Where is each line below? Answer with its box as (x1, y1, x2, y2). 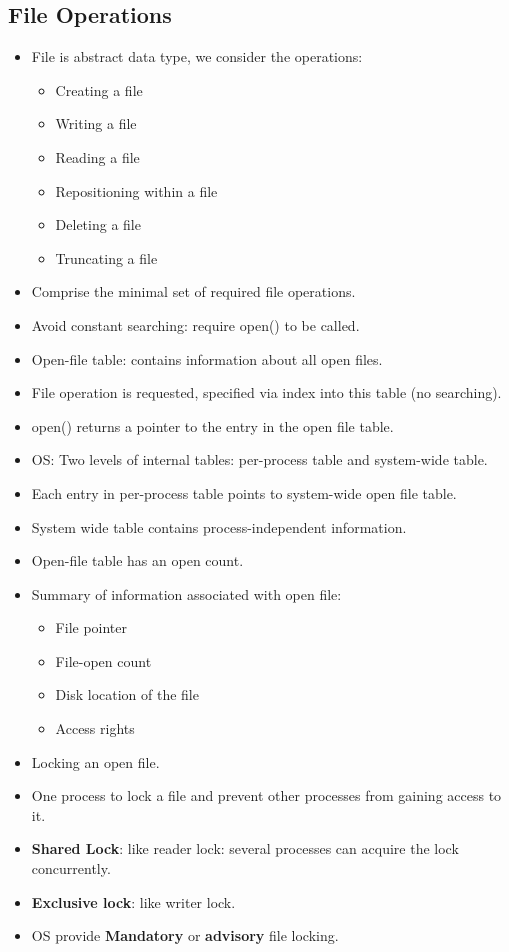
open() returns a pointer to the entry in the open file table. (31, 415, 394, 436)
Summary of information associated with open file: (31, 583, 342, 604)
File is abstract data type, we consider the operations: (31, 46, 363, 67)
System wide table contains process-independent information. (31, 516, 407, 537)
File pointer (55, 617, 128, 638)
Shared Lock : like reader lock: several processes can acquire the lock (31, 838, 459, 859)
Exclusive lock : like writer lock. (31, 891, 236, 912)
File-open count (55, 650, 152, 671)
